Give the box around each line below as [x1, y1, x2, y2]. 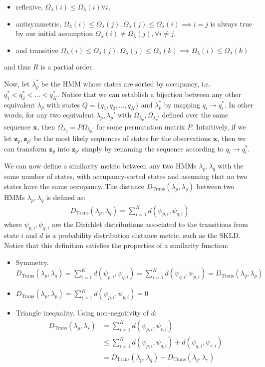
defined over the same [162, 109, 229, 120]
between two [196, 180, 235, 191]
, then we [217, 133, 246, 143]
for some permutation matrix [96, 121, 185, 131]
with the [218, 160, 244, 171]
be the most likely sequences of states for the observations [33, 133, 211, 143]
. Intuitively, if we [192, 121, 246, 131]
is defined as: [46, 191, 86, 202]
